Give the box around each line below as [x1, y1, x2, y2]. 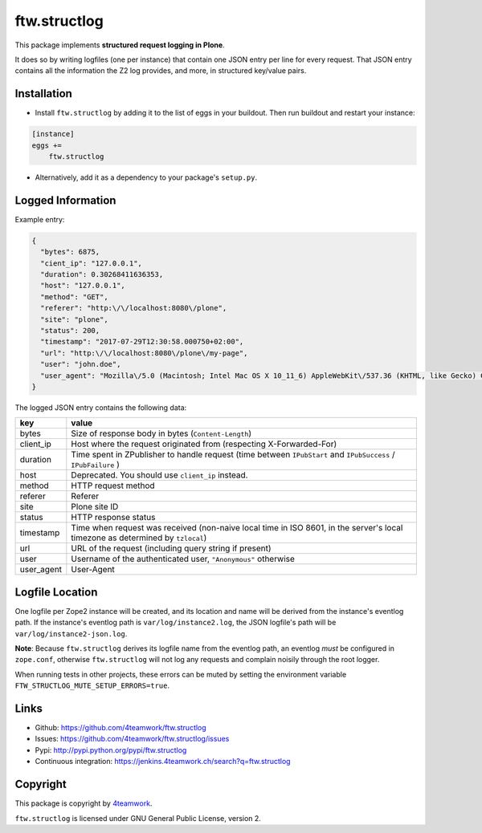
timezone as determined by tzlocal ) [71, 532, 207, 543]
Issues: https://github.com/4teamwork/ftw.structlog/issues [35, 734, 230, 744]
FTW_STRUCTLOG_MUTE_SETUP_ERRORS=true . [14, 681, 170, 690]
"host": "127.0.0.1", [40, 281, 126, 291]
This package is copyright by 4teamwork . [14, 798, 153, 808]
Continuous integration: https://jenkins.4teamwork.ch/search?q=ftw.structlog [35, 757, 291, 766]
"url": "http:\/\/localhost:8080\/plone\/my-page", [40, 348, 248, 357]
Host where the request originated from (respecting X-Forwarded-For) [71, 438, 337, 449]
